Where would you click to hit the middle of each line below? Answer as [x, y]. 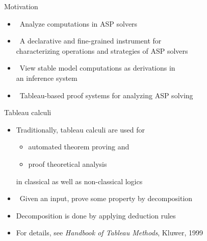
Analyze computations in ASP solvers [79, 23]
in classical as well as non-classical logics [79, 181]
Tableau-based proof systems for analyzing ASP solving [106, 95]
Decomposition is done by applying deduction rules [96, 215]
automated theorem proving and [79, 147]
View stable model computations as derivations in [97, 68]
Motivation [21, 6]
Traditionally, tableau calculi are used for [81, 129]
